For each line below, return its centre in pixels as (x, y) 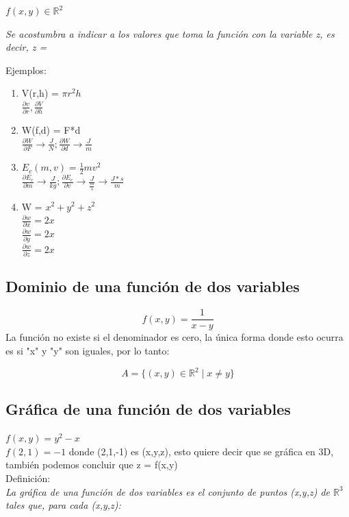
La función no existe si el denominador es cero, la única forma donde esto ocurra (174, 337)
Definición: (28, 478)
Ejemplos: (26, 70)
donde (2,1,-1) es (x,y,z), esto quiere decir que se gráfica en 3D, (201, 451)
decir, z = (26, 47)
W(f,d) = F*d (51, 130)
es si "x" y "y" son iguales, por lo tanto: (88, 350)
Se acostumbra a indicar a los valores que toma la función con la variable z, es (170, 33)
